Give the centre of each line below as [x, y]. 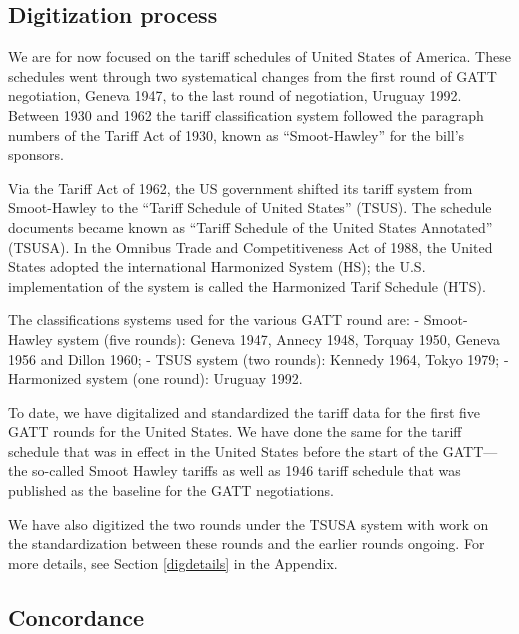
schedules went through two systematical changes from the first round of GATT [252, 75]
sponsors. [36, 154]
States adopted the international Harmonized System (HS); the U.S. [217, 266]
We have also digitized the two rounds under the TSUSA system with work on [248, 523]
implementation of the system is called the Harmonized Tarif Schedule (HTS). [247, 285]
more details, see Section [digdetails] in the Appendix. [173, 562]
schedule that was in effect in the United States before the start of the [223, 450]
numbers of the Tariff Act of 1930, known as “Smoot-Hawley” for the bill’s [236, 134]
